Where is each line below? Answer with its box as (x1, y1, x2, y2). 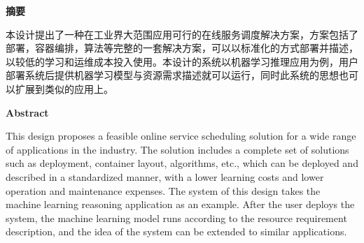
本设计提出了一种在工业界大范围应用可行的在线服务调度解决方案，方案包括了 (6, 27, 358, 41)
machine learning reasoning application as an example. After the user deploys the (6, 197, 355, 212)
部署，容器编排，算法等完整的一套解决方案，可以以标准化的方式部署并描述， (6, 40, 358, 55)
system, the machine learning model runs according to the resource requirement (6, 210, 347, 225)
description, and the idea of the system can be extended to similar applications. (6, 224, 347, 239)
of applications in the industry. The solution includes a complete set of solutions (6, 142, 349, 156)
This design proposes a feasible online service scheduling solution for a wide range (6, 128, 356, 143)
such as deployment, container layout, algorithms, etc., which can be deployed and (6, 156, 358, 170)
